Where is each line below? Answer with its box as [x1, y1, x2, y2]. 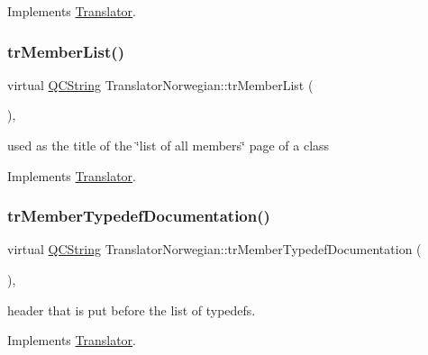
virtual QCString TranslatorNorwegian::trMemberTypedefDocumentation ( [7, 240, 422, 259]
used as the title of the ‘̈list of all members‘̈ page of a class [7, 136, 330, 154]
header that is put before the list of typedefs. [7, 300, 256, 319]
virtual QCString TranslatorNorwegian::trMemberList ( [7, 75, 314, 94]
